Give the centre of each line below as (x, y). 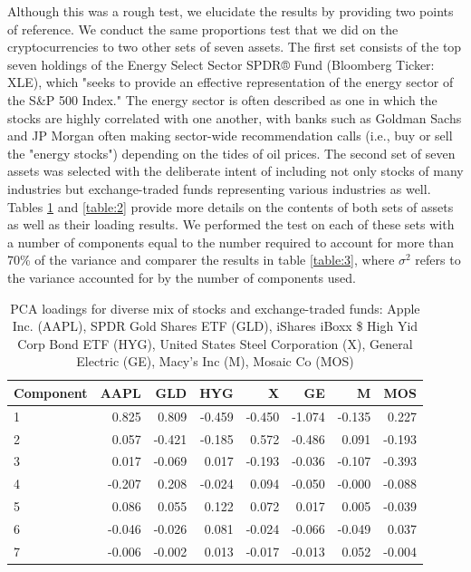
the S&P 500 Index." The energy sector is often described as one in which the (222, 99)
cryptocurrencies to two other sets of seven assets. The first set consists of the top (235, 47)
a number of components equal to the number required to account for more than (231, 242)
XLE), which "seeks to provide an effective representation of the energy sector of (231, 82)
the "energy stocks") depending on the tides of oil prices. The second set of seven (231, 153)
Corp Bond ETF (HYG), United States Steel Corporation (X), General (215, 343)
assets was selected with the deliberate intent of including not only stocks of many (235, 171)
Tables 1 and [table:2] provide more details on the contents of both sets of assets (231, 206)
